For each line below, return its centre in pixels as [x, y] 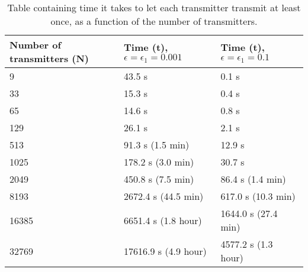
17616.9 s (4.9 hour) [165, 251]
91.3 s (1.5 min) [156, 145]
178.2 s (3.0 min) [159, 162]
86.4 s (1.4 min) [253, 179]
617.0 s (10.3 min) [258, 196]
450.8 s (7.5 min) [159, 179]
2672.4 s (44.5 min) [163, 196]
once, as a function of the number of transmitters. [154, 21]
